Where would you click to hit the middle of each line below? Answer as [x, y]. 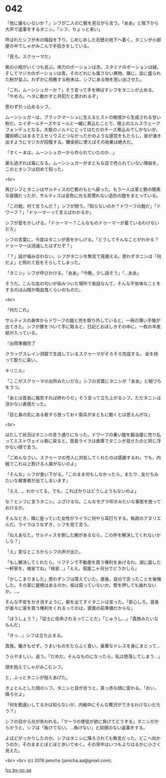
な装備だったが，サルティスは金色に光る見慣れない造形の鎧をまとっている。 [83, 195]
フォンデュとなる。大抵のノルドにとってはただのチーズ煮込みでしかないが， [83, 129]
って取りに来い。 [23, 360]
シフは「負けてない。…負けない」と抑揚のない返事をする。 [87, 727]
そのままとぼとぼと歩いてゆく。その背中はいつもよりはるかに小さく [91, 744]
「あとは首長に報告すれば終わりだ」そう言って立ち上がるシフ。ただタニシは [83, 397]
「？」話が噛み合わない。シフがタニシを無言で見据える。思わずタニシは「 [81, 256]
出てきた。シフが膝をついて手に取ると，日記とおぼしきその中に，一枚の [79, 326]
